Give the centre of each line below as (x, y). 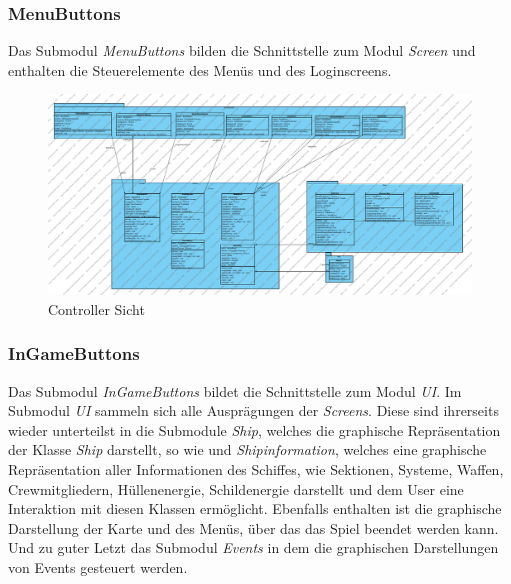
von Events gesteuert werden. (98, 566)
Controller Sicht (96, 308)
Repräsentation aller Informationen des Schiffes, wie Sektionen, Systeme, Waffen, (256, 469)
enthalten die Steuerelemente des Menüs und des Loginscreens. (200, 69)
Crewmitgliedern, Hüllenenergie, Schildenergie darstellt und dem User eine (236, 488)
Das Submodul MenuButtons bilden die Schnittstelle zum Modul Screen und (242, 50)
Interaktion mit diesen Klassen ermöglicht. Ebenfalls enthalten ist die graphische (255, 508)
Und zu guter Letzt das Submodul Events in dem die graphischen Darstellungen (253, 547)
